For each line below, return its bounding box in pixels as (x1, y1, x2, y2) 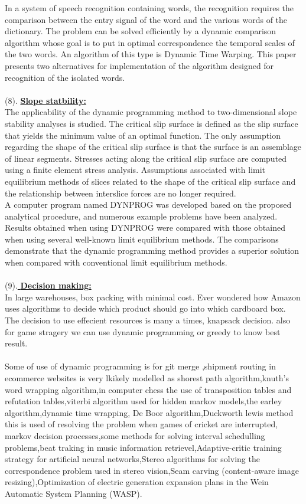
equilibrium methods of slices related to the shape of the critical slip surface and (5, 175, 296, 187)
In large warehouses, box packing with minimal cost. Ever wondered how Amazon (5, 290, 301, 303)
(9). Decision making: (5, 279, 92, 292)
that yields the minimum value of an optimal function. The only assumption (5, 129, 281, 141)
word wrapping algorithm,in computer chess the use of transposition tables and (5, 383, 292, 395)
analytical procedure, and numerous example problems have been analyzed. (5, 210, 278, 222)
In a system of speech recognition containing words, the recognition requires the (5, 2, 294, 14)
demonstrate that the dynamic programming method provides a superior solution (5, 244, 299, 257)
